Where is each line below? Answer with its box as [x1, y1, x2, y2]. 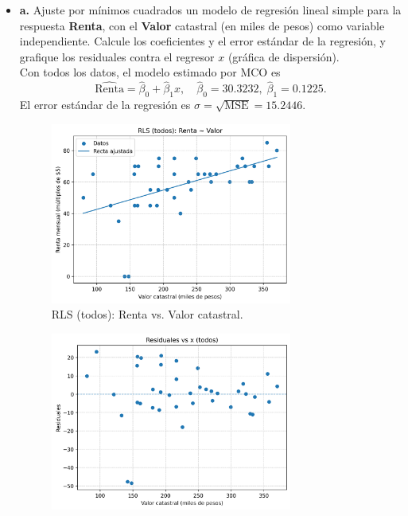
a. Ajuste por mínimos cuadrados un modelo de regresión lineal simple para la [19, 2, 402, 18]
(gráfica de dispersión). [227, 48, 340, 64]
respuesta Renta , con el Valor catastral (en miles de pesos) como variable [19, 17, 385, 33]
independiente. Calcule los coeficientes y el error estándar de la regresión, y [19, 33, 386, 49]
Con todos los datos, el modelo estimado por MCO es [19, 64, 281, 80]
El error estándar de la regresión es [19, 96, 191, 112]
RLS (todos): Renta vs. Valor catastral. [51, 306, 243, 322]
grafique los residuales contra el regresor [19, 48, 215, 64]
